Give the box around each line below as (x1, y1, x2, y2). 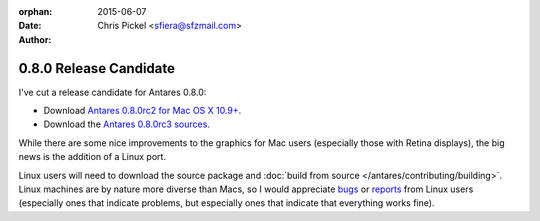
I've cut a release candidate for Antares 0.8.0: (18, 86, 207, 98)
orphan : (18, 6, 53, 17)
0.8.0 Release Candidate (18, 60, 175, 77)
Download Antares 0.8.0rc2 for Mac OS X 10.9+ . (43, 105, 242, 117)
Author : (18, 33, 52, 45)
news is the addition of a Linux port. (18, 151, 167, 163)
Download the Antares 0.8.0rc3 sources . (43, 118, 210, 130)
